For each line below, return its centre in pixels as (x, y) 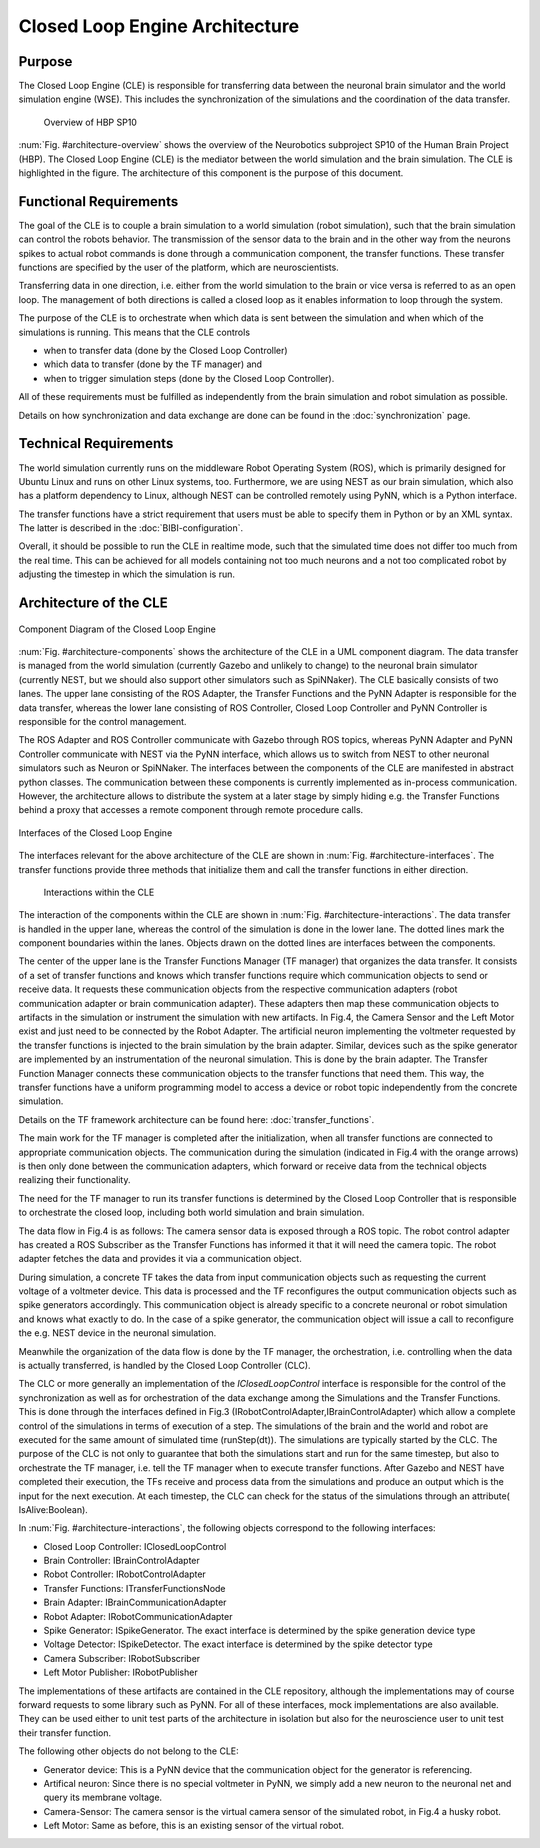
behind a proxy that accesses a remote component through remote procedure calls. (191, 810)
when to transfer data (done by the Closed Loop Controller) (166, 351)
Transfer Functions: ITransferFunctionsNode (134, 1588)
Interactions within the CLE (99, 892)
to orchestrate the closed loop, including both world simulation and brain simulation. (191, 1212)
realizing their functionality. (74, 1180)
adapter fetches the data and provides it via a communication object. (160, 1259)
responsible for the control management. (102, 721)
